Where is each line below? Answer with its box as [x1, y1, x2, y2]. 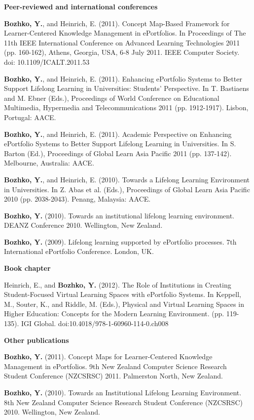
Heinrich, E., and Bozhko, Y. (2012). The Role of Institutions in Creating [4, 279, 231, 290]
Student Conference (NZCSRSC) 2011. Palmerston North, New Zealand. [4, 371, 223, 381]
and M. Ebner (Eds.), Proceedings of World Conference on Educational [4, 92, 219, 103]
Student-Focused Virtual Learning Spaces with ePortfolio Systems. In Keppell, [4, 289, 241, 299]
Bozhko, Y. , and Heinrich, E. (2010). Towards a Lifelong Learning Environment [4, 174, 250, 184]
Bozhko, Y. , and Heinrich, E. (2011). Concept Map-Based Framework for [4, 18, 230, 28]
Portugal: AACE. [4, 112, 56, 122]
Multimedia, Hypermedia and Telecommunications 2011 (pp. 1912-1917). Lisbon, [4, 102, 249, 113]
